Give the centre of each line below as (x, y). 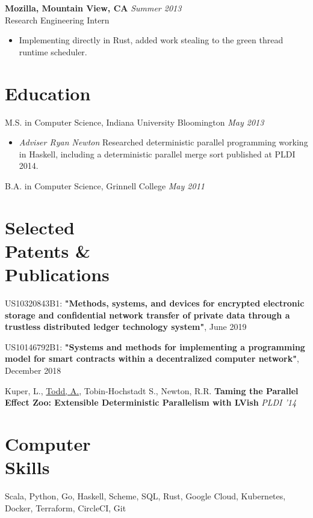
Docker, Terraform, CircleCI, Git (66, 507)
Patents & (48, 250)
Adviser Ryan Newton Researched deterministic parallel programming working (163, 142)
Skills (27, 467)
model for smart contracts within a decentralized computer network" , (152, 358)
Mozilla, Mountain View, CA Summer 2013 (93, 8)
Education (48, 93)
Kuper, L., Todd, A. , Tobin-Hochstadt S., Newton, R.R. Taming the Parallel (152, 390)
